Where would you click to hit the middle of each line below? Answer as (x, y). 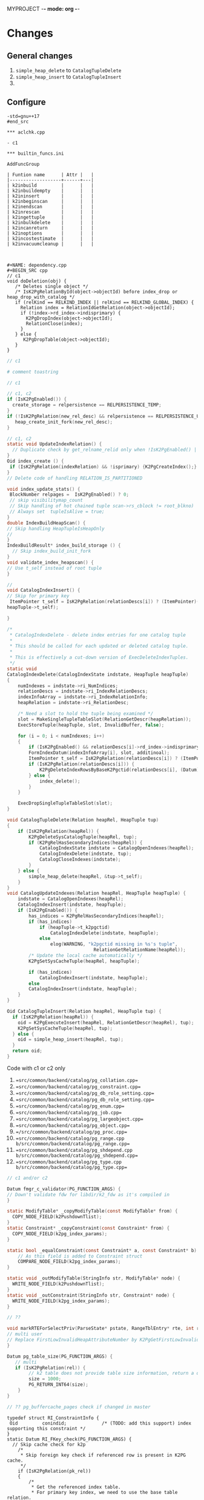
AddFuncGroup (23, 164)
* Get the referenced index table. (76, 1487)
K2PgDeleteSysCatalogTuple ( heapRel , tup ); (83, 837)
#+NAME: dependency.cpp (37, 265)
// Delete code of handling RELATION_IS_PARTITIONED (75, 478)
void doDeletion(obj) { (37, 281)
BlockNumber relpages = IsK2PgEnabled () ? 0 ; (69, 495)
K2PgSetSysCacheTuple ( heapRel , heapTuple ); (84, 961)
